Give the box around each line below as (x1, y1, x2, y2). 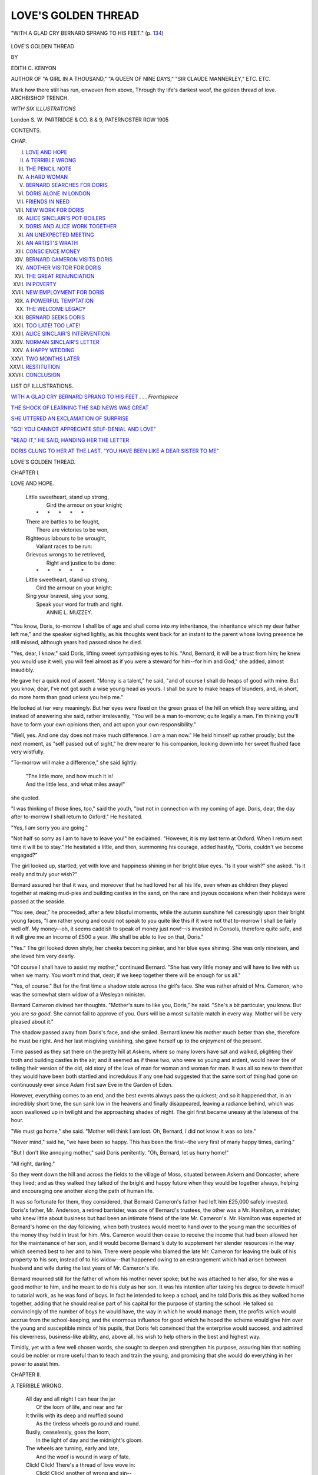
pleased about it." (11, 1018, 54, 1025)
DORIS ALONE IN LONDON (25, 189, 91, 197)
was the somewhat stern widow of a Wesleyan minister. (11, 991, 146, 998)
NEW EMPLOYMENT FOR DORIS (25, 289, 105, 296)
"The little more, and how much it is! (25, 772, 114, 779)
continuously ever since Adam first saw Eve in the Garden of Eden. (11, 1081, 173, 1088)
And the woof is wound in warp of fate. (36, 1453, 131, 1460)
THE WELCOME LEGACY (25, 306, 86, 313)
